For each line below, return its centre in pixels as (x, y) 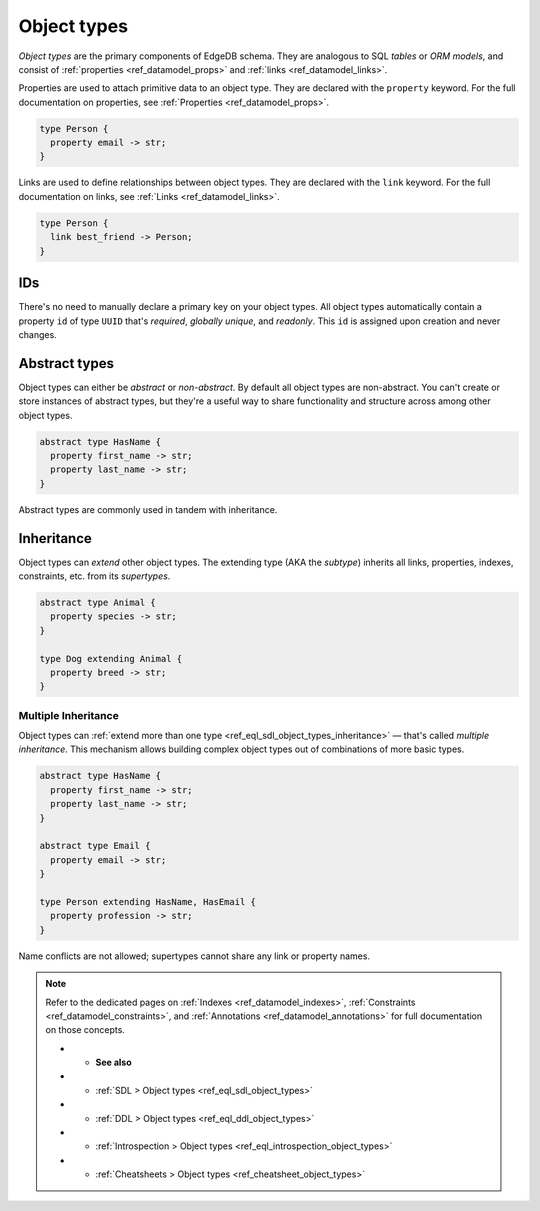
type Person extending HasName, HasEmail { (148, 901)
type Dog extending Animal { (111, 658)
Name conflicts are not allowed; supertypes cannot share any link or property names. (194, 956)
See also (113, 1062)
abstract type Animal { (98, 603)
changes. (37, 334)
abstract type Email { (95, 846)
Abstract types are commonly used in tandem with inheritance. (148, 509)
